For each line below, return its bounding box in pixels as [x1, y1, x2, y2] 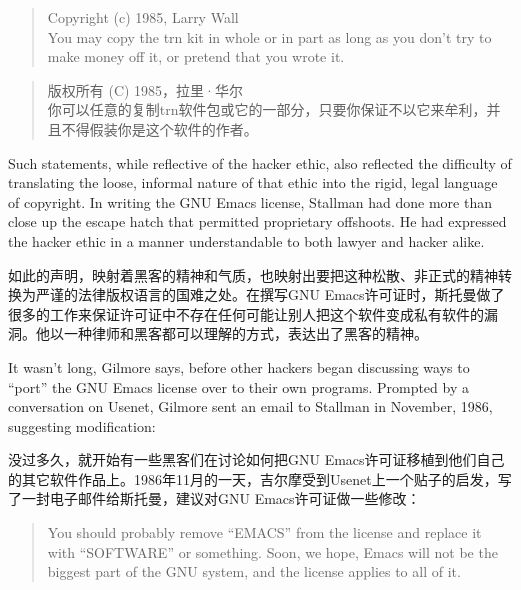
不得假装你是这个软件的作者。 [61, 118, 258, 139]
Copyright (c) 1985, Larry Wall [47, 7, 239, 27]
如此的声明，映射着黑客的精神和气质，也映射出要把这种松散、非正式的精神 [8, 264, 498, 285]
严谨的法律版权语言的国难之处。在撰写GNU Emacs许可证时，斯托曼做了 [35, 284, 505, 305]
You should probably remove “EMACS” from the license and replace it [47, 522, 482, 543]
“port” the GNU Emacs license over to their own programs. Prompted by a [8, 376, 469, 397]
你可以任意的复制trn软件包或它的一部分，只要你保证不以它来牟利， [47, 99, 487, 120]
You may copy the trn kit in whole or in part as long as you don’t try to [47, 26, 492, 47]
